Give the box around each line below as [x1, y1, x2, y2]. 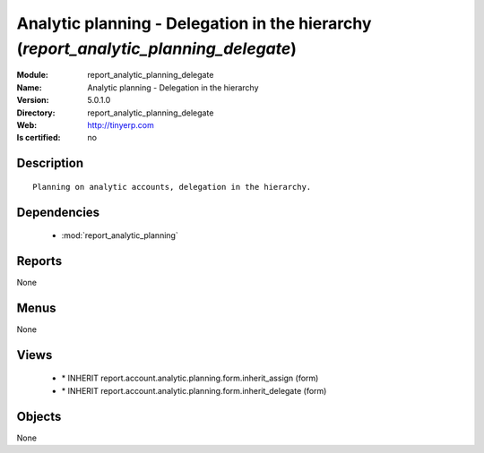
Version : [16, 95, 49, 106]
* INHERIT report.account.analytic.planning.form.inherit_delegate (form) [61, 385, 327, 396]
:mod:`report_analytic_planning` [61, 230, 178, 241]
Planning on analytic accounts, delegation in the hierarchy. [32, 182, 312, 192]
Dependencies [16, 204, 100, 219]
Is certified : [16, 132, 61, 143]
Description [16, 156, 84, 171]
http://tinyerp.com [87, 119, 154, 130]
